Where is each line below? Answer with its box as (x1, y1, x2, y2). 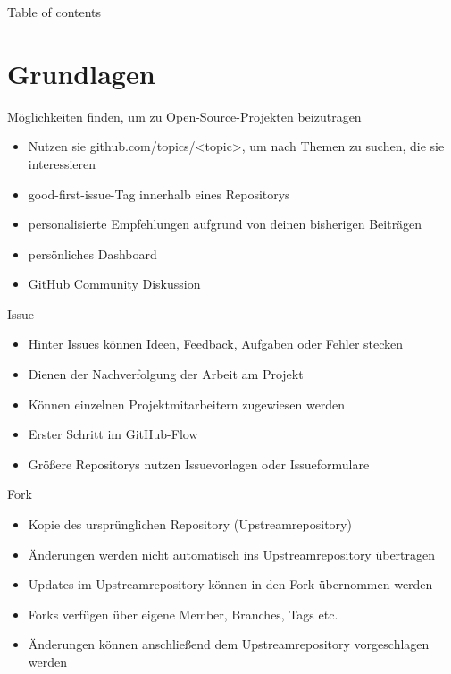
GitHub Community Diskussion (28, 274, 201, 293)
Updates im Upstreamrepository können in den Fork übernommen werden (28, 575, 433, 594)
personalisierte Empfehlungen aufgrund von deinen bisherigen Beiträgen (28, 215, 422, 233)
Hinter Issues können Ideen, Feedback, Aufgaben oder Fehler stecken (28, 334, 404, 353)
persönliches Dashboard (28, 244, 157, 263)
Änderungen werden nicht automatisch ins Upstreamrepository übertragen (28, 544, 436, 563)
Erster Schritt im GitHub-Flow (28, 425, 198, 443)
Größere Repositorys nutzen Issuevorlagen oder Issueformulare (28, 454, 370, 473)
